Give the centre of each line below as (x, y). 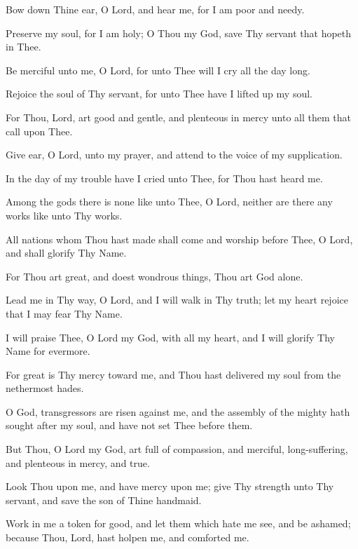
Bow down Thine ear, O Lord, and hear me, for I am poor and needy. (155, 9)
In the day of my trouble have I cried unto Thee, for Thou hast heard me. (164, 178)
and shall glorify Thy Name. (66, 253)
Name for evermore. (48, 351)
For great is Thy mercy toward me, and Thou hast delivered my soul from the (173, 374)
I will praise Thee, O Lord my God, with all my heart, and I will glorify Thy (170, 337)
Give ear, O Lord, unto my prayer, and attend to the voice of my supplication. (174, 155)
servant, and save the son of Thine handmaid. (104, 500)
